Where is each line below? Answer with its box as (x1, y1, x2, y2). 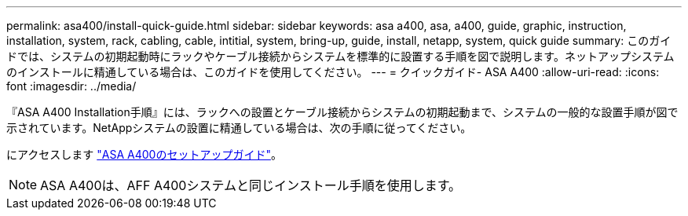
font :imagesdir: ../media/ (6, 79, 137, 93)
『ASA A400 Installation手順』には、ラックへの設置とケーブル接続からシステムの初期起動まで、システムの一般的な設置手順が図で (6, 105, 679, 119)
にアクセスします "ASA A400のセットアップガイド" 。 (6, 148, 282, 161)
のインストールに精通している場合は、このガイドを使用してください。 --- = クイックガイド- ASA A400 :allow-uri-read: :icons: (6, 65, 660, 79)
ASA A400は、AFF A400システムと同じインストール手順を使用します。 (40, 178, 462, 193)
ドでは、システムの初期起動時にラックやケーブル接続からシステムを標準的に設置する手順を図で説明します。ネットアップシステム (6, 49, 675, 63)
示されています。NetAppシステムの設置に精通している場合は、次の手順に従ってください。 (6, 121, 472, 134)
